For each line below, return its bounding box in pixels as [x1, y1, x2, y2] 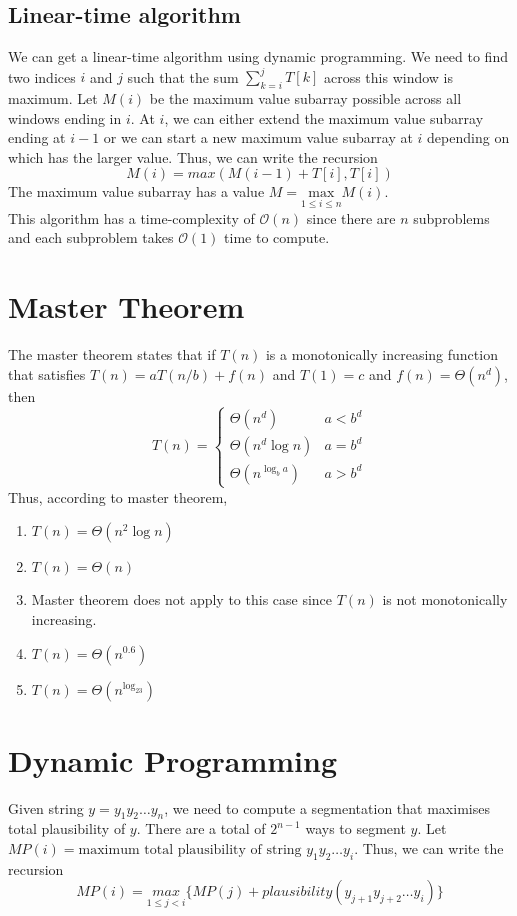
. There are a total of [136, 818, 266, 839]
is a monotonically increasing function [265, 344, 498, 364]
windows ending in [8, 107, 122, 128]
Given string [8, 797, 84, 818]
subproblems [413, 207, 490, 228]
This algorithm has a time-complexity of [8, 207, 255, 228]
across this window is [323, 66, 453, 87]
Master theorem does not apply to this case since [31, 589, 333, 610]
